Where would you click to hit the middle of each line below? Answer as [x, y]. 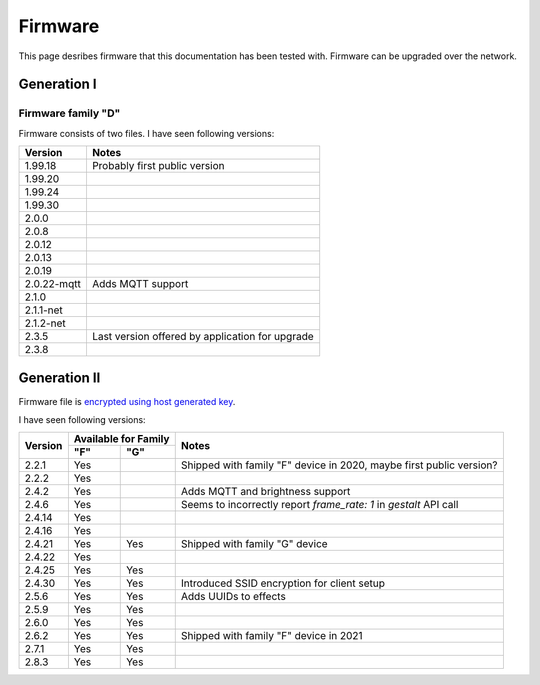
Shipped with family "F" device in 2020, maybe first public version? [339, 465]
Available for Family [121, 439]
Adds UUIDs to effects [233, 597]
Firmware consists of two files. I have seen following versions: [146, 133]
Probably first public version [158, 166]
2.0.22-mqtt [53, 284]
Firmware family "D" [69, 113]
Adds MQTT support [140, 284]
